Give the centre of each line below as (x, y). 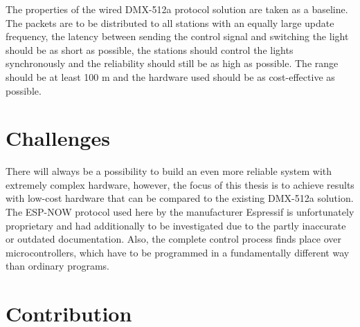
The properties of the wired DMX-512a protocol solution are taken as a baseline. (177, 9)
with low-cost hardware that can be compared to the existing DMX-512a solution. (180, 198)
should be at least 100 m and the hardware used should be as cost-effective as (170, 76)
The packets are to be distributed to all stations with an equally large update (170, 22)
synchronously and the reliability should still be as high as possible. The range (172, 63)
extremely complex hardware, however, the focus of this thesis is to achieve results (180, 184)
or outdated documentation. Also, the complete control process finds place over (174, 239)
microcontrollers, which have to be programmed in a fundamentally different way (178, 252)
